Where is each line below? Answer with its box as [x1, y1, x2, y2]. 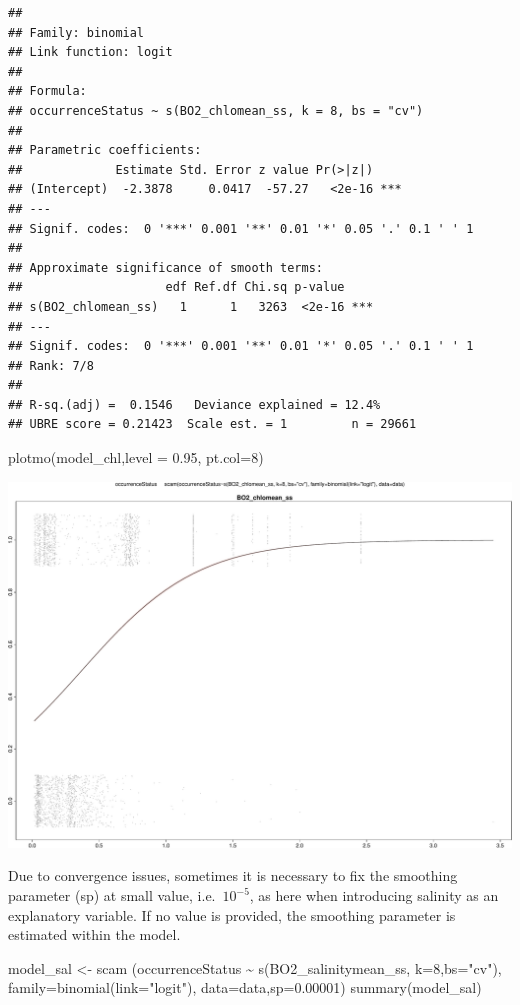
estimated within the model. [8, 924, 181, 945]
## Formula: [8, 84, 87, 99]
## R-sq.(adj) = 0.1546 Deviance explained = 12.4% [8, 397, 381, 412]
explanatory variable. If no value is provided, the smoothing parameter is [8, 904, 456, 925]
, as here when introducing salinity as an [249, 885, 499, 906]
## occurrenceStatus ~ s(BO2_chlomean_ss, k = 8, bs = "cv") [8, 103, 424, 118]
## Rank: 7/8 [8, 358, 94, 373]
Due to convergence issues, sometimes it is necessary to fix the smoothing [8, 865, 458, 886]
